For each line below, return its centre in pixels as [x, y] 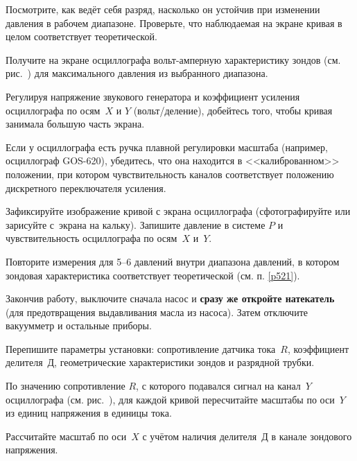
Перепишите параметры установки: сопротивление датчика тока [141, 348]
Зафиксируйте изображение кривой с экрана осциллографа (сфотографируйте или [178, 211]
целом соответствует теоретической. [81, 36]
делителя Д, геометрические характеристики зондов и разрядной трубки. [160, 362]
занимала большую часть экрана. [75, 124]
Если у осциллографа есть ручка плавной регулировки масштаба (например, [167, 147]
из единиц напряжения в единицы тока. [89, 413]
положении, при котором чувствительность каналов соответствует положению [170, 174]
